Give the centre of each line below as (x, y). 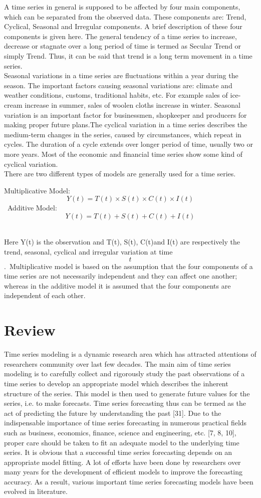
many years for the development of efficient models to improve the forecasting (123, 472)
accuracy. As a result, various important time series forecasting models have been (129, 481)
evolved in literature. (36, 491)
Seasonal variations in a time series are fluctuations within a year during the (121, 75)
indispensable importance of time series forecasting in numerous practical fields (125, 423)
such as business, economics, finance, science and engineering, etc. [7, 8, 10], (120, 432)
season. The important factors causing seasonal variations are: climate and (118, 85)
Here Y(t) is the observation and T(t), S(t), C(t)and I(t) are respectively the (122, 242)
